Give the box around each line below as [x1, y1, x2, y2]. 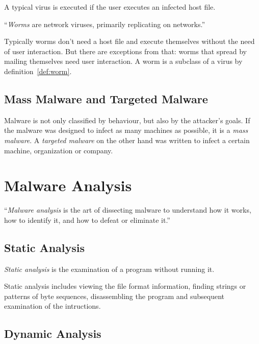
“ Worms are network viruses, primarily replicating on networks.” [4, 18, 205, 29]
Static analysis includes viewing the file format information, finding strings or [4, 281, 246, 291]
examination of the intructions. [4, 301, 101, 311]
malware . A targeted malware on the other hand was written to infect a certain [4, 134, 250, 145]
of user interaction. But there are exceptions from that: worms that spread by [4, 45, 247, 56]
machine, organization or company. [4, 145, 113, 155]
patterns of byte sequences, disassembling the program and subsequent [4, 290, 224, 301]
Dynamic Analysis [4, 326, 101, 341]
